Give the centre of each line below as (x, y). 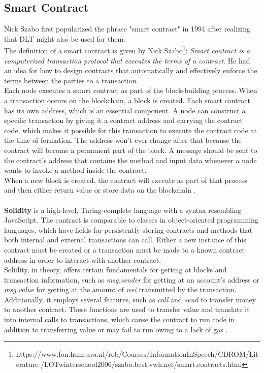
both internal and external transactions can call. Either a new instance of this (125, 240)
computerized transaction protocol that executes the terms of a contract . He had (127, 60)
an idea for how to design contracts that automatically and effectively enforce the (131, 70)
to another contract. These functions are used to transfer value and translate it (127, 309)
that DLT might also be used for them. (65, 38)
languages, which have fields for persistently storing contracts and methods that (128, 229)
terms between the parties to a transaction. (71, 80)
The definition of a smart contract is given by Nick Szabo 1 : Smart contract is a (127, 50)
